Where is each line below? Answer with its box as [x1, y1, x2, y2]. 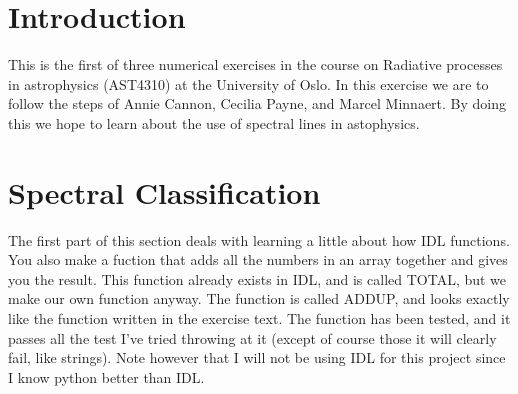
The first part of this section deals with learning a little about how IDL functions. [8, 229, 510, 250]
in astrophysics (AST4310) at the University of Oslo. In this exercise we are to [8, 73, 489, 94]
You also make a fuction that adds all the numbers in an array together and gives [8, 249, 508, 270]
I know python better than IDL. [8, 366, 205, 387]
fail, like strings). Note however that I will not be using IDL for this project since [8, 347, 506, 368]
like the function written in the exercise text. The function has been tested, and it [8, 308, 511, 328]
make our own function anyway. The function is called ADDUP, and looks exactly [8, 288, 510, 309]
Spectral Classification [8, 171, 321, 212]
